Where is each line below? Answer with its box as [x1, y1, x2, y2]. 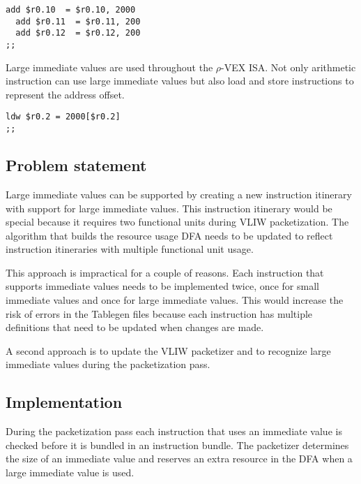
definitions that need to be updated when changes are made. [6, 320, 264, 335]
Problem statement [6, 154, 147, 176]
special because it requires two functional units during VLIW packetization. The [6, 214, 349, 229]
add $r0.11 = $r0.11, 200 [15, 16, 141, 27]
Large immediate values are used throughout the [6, 59, 213, 74]
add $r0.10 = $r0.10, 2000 [6, 5, 136, 15]
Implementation [6, 391, 123, 413]
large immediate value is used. [6, 465, 135, 480]
